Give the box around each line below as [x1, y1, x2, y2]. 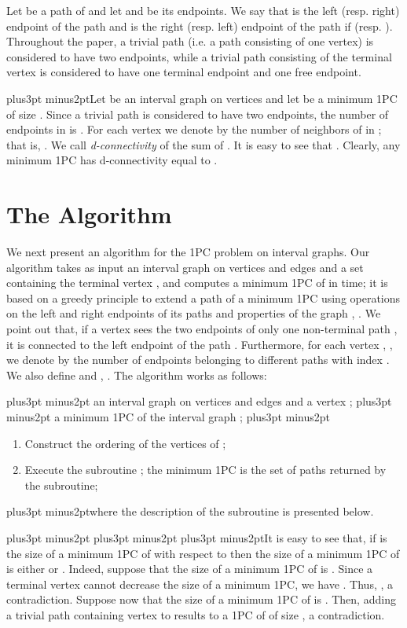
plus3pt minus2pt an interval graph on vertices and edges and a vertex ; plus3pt [6, 393, 392, 409]
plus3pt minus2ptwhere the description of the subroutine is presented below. [6, 503, 374, 520]
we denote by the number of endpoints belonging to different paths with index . [6, 351, 390, 368]
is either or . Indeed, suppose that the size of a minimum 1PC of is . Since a [6, 560, 373, 577]
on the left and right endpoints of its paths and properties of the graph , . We [6, 305, 381, 321]
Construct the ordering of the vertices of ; [24, 435, 226, 451]
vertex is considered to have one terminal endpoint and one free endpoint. [6, 64, 361, 80]
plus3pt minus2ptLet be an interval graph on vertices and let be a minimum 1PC [6, 90, 398, 106]
